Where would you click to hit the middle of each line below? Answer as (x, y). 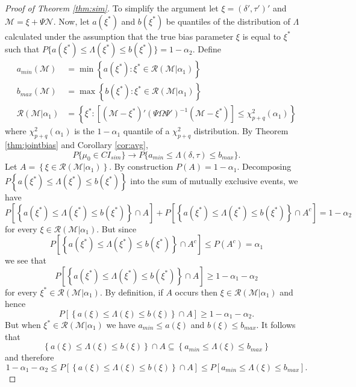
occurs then (196, 292)
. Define (207, 49)
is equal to (262, 36)
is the (84, 131)
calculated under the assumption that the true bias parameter (119, 36)
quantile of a (146, 131)
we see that (26, 260)
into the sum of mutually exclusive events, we (214, 181)
